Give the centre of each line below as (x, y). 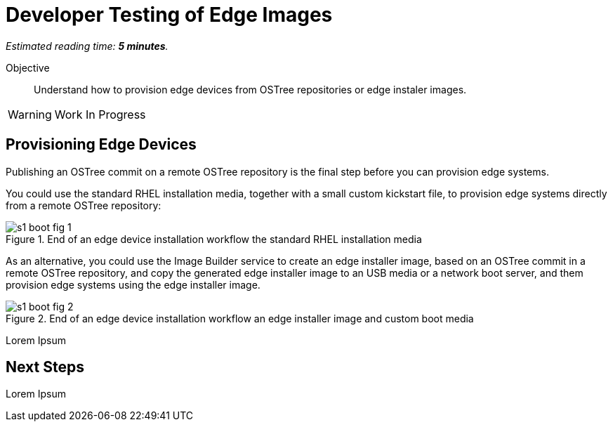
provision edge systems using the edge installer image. (133, 284)
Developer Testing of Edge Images (169, 15)
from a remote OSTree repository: (84, 205)
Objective (28, 67)
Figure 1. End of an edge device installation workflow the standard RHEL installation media (214, 239)
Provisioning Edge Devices (101, 145)
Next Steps (45, 367)
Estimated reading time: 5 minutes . (87, 46)
